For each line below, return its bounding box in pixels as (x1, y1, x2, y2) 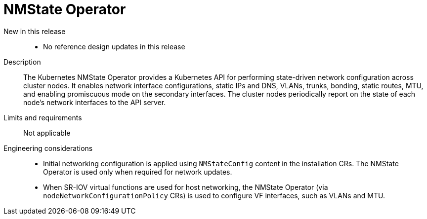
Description (3, 57, 41, 66)
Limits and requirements (3, 113, 82, 122)
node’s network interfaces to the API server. (23, 98, 166, 107)
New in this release (3, 27, 66, 36)
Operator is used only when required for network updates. (43, 167, 232, 176)
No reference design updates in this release (43, 42, 185, 51)
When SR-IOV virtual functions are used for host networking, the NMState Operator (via (43, 182, 328, 191)
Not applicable (23, 128, 71, 137)
